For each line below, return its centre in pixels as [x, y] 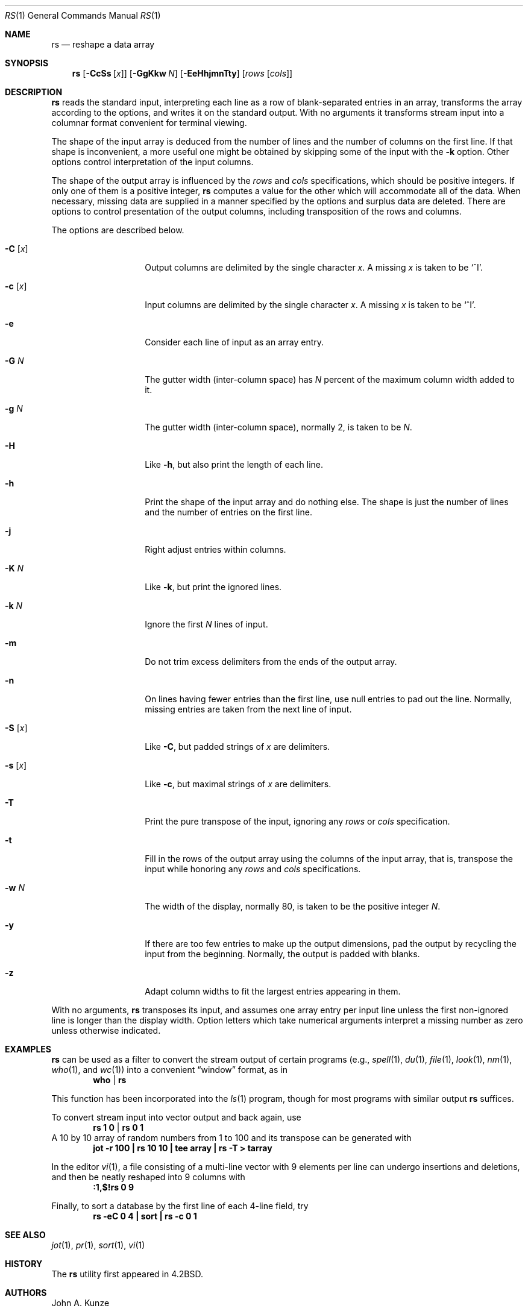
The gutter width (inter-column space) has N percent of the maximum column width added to [330, 379]
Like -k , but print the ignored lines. [213, 587]
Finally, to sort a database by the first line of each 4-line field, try [180, 1206]
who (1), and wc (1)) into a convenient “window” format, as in [170, 1070]
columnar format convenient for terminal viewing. [149, 123]
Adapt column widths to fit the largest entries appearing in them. [273, 991]
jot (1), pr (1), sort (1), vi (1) [98, 1245]
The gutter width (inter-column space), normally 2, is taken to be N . [278, 427]
